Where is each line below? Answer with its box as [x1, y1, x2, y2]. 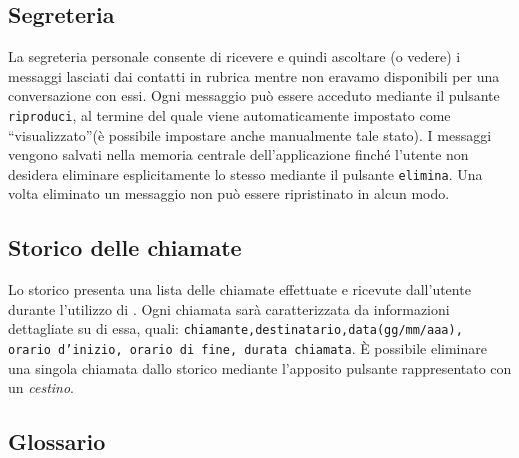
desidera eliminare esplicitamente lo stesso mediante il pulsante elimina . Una [8, 163, 483, 184]
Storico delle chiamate [8, 232, 242, 263]
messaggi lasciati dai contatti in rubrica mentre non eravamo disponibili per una [8, 65, 500, 86]
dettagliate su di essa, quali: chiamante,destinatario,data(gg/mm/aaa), [8, 318, 463, 339]
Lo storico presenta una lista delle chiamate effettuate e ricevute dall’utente [8, 279, 471, 300]
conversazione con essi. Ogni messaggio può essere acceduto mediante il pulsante [8, 85, 500, 106]
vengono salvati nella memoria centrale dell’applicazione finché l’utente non [8, 144, 469, 165]
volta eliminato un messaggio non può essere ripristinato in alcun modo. [8, 183, 450, 204]
